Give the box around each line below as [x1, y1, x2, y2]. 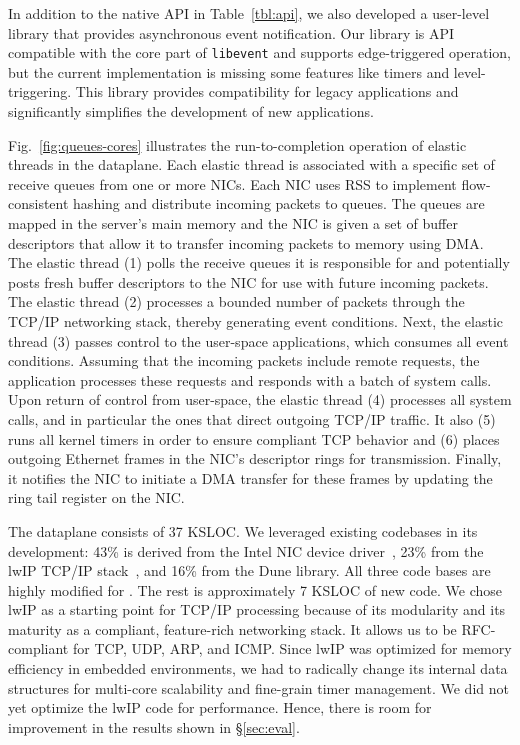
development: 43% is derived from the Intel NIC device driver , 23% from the [8, 540, 484, 561]
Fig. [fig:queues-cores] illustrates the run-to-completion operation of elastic [8, 134, 467, 155]
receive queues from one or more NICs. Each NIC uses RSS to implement [8, 173, 457, 194]
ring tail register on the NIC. [8, 487, 185, 508]
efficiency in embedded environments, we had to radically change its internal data [8, 658, 508, 679]
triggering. [8, 81, 72, 102]
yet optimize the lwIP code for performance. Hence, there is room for [8, 697, 432, 718]
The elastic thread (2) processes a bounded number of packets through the [8, 291, 465, 312]
